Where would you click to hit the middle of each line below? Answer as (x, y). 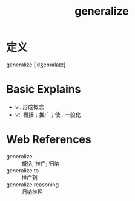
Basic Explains (44, 89)
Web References (49, 140)
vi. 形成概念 (29, 107)
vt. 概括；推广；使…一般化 (48, 115)
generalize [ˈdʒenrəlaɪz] (36, 65)
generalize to (23, 170)
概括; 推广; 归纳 (41, 163)
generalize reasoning (33, 185)
